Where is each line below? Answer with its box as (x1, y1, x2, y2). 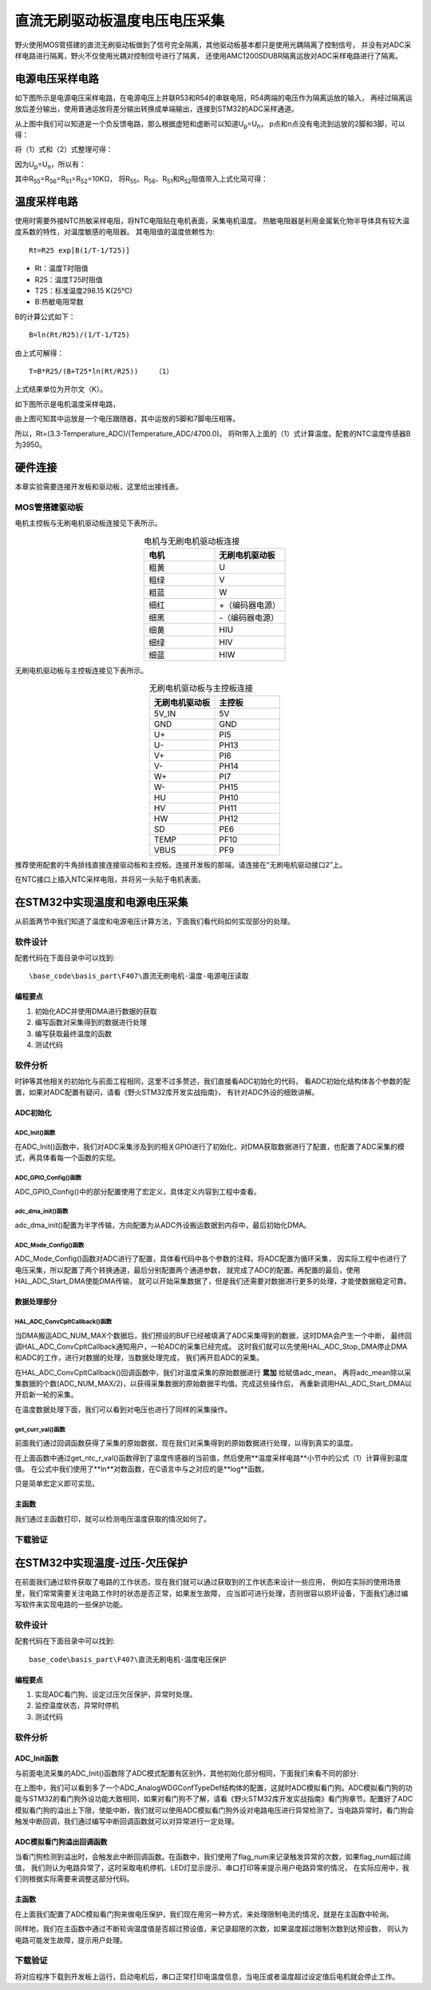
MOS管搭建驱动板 (14, 501, 84, 512)
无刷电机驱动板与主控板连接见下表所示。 (14, 665, 148, 675)
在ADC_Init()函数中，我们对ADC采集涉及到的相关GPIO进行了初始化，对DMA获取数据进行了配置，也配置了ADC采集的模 (14, 1142, 405, 1151)
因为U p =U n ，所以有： (14, 159, 87, 171)
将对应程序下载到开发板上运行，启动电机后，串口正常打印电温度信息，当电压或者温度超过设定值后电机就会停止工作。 (14, 1972, 399, 1981)
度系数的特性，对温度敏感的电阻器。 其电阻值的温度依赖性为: (14, 227, 215, 237)
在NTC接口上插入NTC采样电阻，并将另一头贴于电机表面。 (14, 874, 205, 883)
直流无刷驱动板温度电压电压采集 (14, 12, 225, 30)
